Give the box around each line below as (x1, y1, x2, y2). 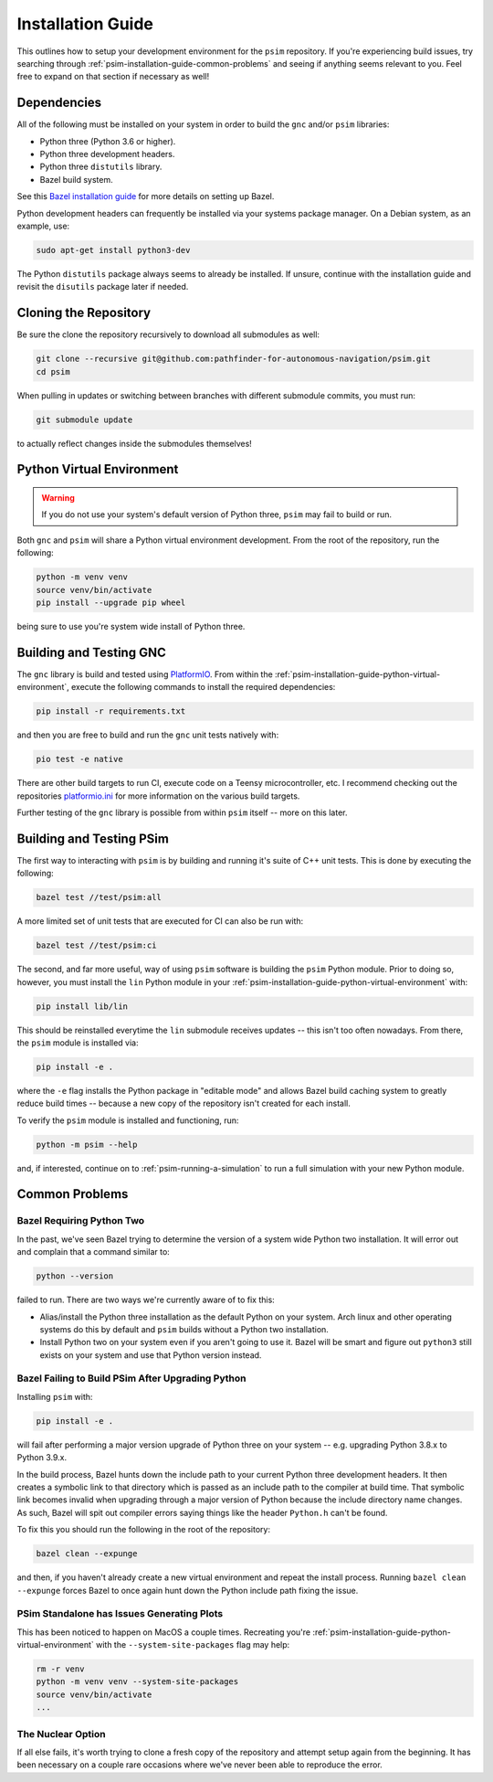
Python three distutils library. (39, 161, 163, 173)
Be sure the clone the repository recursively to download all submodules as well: (16, 329, 320, 340)
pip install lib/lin (36, 1001, 128, 1012)
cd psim (36, 366, 70, 377)
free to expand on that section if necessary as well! (16, 71, 210, 82)
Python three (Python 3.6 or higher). (39, 135, 176, 146)
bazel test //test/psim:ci (36, 940, 157, 950)
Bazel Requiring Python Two (16, 1215, 145, 1227)
